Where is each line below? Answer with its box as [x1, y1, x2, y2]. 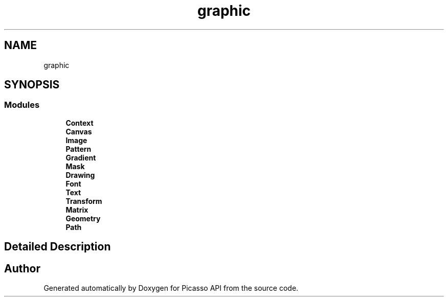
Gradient [65, 153, 96, 162]
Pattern [65, 144, 92, 153]
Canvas [65, 127, 92, 136]
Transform [65, 196, 102, 205]
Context [65, 118, 94, 127]
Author [4, 262, 40, 275]
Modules [4, 100, 40, 110]
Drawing [65, 170, 95, 179]
